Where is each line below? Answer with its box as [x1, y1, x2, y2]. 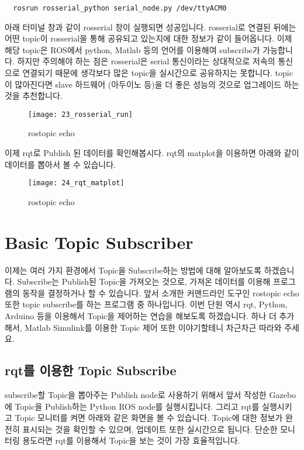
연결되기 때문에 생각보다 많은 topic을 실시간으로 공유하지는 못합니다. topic [22, 67, 293, 79]
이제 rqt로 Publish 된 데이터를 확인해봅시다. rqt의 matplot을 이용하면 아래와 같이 [5, 147, 299, 159]
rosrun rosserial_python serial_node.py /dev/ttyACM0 [13, 4, 227, 12]
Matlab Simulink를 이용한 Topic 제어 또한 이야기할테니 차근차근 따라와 [25, 321, 282, 333]
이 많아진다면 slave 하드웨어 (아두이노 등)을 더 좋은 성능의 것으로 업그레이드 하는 [5, 78, 299, 90]
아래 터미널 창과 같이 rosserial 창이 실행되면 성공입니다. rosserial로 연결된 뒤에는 [5, 20, 296, 33]
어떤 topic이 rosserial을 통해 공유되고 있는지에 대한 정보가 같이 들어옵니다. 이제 [5, 32, 292, 44]
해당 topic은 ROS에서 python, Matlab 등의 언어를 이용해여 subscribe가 [5, 43, 260, 56]
